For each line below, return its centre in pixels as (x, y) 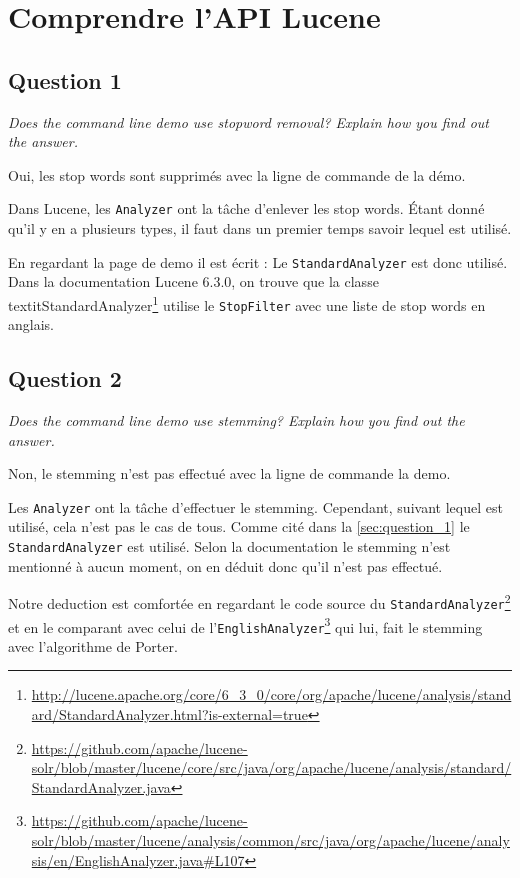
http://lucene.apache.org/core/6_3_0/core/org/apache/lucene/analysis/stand (271, 694)
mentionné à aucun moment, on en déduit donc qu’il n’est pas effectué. (225, 565)
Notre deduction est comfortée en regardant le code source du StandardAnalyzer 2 (259, 601)
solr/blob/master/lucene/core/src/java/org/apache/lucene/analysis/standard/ (271, 767)
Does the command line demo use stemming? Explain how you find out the (236, 419)
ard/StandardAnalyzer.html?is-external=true (169, 714)
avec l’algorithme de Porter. (93, 645)
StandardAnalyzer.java (101, 786)
